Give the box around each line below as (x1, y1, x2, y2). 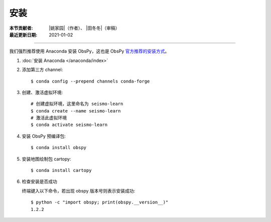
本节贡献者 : (9, 25, 33, 31)
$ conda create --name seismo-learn (31, 108, 121, 113)
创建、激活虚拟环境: (22, 89, 63, 95)
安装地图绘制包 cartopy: (22, 155, 71, 162)
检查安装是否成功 (22, 178, 57, 184)
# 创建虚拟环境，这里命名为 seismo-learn (31, 101, 123, 107)
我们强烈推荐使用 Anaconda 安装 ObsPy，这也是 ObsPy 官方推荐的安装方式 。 (9, 48, 170, 54)
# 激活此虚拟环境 (31, 115, 67, 121)
